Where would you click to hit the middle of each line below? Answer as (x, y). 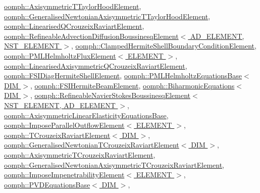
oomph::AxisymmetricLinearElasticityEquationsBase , (86, 115)
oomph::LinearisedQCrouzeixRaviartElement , (74, 26)
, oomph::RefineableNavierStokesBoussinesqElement (110, 95)
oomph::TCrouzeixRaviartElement (57, 135)
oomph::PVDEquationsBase (47, 184)
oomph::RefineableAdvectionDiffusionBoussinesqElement (91, 36)
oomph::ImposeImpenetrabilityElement (64, 175)
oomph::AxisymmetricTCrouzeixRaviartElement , (80, 154)
